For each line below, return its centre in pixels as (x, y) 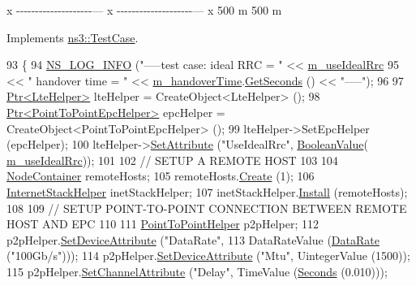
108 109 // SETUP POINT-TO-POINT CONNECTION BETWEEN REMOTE (207, 208)
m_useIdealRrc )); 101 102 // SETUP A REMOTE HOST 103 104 (172, 160)
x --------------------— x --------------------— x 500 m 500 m (144, 10)
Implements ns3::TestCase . (73, 37)
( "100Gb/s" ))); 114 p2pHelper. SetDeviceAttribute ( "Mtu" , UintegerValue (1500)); (208, 256)
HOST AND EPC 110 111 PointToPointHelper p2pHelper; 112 (163, 224)
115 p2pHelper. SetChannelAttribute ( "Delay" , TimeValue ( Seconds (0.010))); (197, 271)
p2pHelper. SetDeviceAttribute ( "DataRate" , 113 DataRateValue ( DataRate (193, 239)
